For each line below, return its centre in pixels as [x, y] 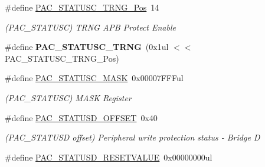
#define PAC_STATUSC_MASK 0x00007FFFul [94, 78]
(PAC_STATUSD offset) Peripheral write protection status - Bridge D [132, 137]
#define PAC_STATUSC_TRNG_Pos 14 [82, 7]
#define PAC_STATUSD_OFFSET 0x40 [81, 117]
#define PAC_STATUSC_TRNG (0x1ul [87, 47]
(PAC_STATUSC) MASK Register [68, 97]
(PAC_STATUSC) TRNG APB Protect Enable [90, 27]
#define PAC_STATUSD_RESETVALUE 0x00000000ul [109, 157]
